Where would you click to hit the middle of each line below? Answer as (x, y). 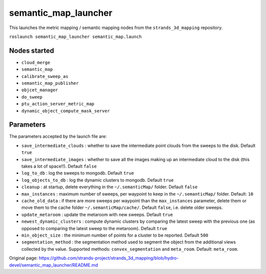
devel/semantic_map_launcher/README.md (54, 265)
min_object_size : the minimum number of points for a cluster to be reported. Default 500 (115, 235)
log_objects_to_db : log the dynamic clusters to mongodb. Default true (98, 180)
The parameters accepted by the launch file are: (58, 137)
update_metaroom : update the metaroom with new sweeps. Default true (97, 214)
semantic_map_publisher (50, 83)
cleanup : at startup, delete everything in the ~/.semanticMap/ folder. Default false (110, 187)
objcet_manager (40, 90)
